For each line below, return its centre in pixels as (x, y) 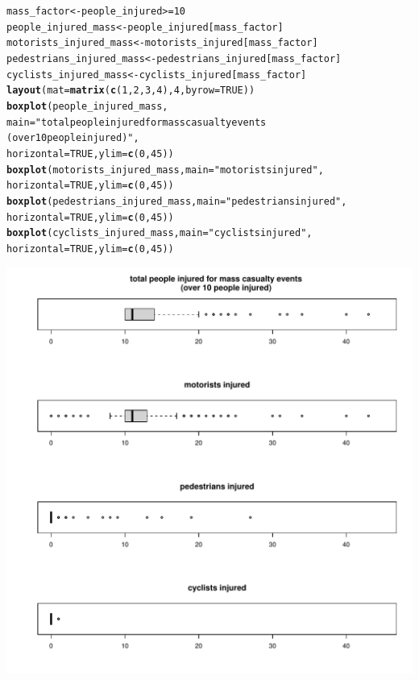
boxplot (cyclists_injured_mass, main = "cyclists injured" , (160, 233)
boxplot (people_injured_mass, (87, 106)
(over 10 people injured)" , (73, 138)
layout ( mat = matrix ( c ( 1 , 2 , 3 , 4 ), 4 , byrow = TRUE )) (131, 91)
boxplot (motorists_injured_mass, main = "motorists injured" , (165, 170)
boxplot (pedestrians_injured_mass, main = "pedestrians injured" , (177, 201)
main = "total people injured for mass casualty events (137, 122)
